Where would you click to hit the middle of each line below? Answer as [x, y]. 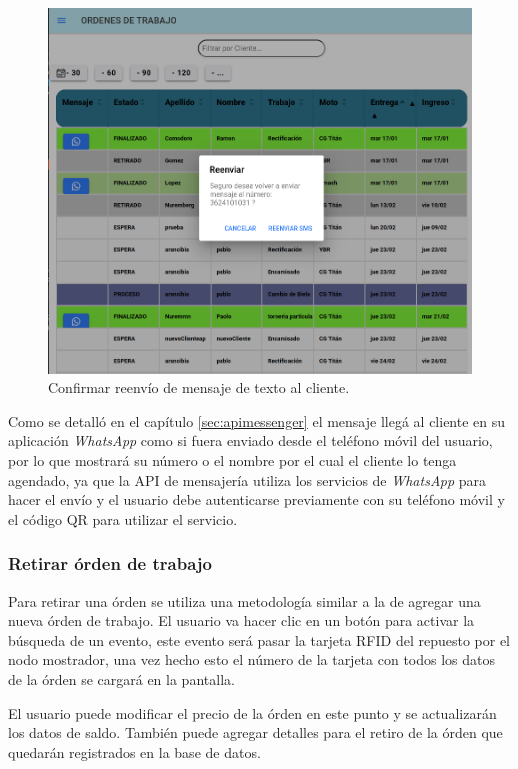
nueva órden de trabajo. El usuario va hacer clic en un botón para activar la [241, 620]
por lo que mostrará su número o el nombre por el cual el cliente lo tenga [232, 460]
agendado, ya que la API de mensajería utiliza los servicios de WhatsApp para [247, 479]
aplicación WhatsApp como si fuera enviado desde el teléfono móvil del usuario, [250, 440]
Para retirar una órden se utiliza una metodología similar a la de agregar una [244, 600]
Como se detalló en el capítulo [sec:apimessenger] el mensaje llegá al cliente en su [257, 420]
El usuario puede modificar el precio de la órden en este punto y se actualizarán [252, 712]
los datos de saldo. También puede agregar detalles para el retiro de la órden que [255, 732]
